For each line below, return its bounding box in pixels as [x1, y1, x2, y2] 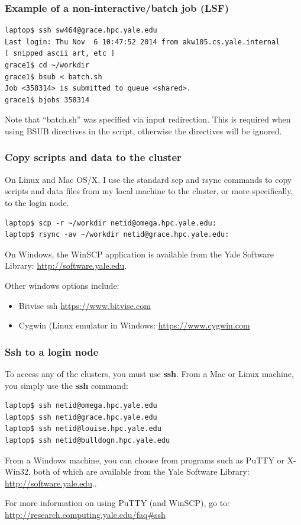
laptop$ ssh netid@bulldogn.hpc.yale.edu [5, 436, 170, 445]
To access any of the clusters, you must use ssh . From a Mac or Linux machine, [5, 367, 294, 379]
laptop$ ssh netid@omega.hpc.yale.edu [5, 401, 157, 410]
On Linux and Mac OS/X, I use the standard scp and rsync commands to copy [5, 173, 292, 185]
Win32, [5, 465, 31, 478]
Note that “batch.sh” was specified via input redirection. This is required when [5, 113, 291, 125]
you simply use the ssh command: [5, 379, 128, 391]
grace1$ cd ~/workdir [5, 61, 90, 69]
